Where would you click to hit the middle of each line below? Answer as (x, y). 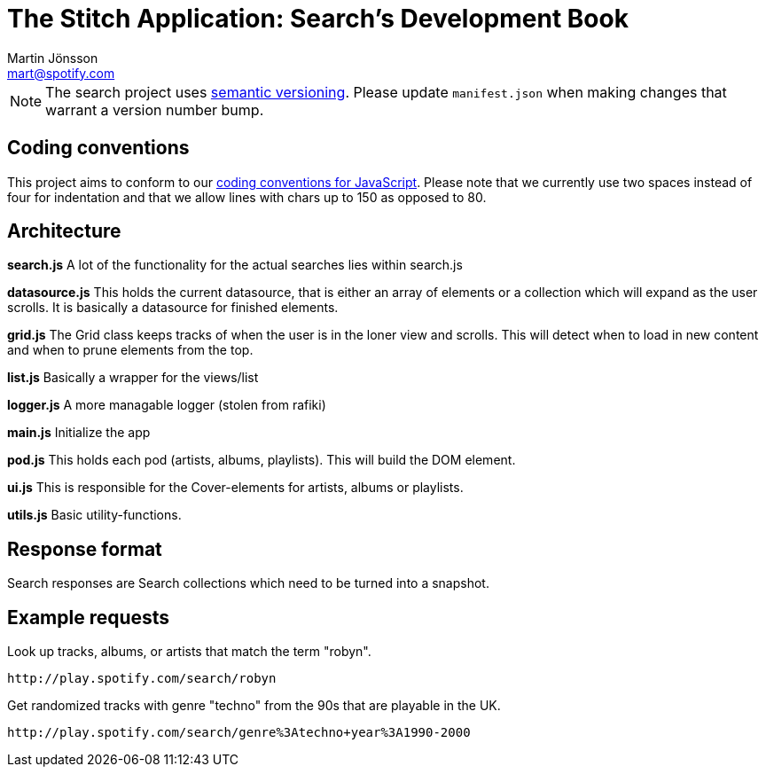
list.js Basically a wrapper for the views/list (133, 378)
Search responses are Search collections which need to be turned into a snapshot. (248, 583)
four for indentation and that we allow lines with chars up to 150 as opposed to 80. (247, 197)
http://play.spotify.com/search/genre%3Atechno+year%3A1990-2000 (239, 733)
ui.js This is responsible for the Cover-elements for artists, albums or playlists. (235, 488)
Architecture (64, 231)
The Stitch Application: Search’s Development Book (318, 19)
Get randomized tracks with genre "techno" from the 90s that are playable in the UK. (254, 706)
